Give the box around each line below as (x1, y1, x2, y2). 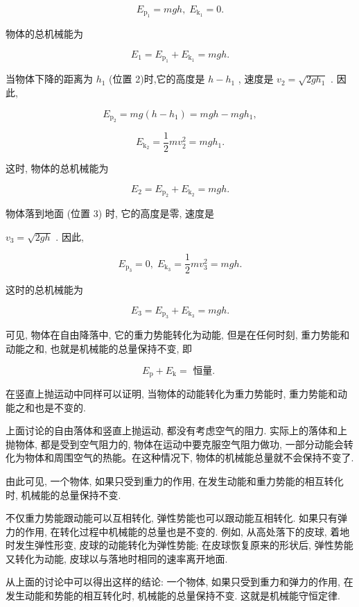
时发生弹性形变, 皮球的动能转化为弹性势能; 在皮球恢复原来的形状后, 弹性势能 (6, 538, 353, 552)
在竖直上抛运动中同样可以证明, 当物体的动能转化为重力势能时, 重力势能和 (6, 386, 338, 400)
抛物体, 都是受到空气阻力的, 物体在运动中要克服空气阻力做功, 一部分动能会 (6, 436, 344, 451)
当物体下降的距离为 (6, 71, 93, 86)
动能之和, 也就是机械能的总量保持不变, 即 (6, 341, 193, 355)
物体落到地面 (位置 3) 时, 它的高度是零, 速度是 (6, 206, 214, 221)
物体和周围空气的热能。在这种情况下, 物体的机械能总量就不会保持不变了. (24, 450, 354, 465)
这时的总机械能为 (6, 282, 83, 297)
